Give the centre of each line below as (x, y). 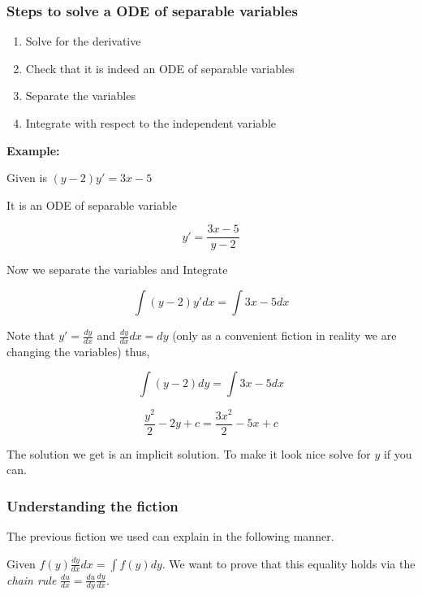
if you (398, 453)
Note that (31, 335)
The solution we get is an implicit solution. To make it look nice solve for (189, 453)
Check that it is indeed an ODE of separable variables (160, 68)
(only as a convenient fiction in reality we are (284, 335)
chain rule (32, 579)
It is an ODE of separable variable (92, 204)
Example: (33, 150)
